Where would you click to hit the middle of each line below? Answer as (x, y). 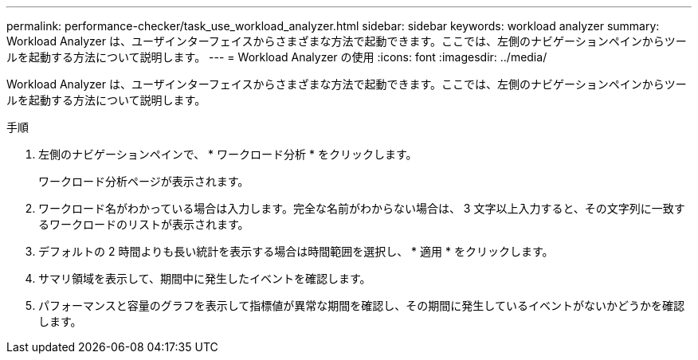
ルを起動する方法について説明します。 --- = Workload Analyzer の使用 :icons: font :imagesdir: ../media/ (277, 57)
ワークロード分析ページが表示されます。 (144, 181)
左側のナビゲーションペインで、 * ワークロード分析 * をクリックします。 (228, 154)
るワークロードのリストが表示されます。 (144, 224)
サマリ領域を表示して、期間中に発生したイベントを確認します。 (205, 278)
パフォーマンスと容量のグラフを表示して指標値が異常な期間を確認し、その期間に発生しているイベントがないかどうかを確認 (361, 305)
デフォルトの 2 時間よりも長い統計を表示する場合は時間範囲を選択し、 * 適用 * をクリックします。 (296, 251)
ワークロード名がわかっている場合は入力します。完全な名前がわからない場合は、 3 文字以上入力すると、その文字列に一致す (362, 208)
